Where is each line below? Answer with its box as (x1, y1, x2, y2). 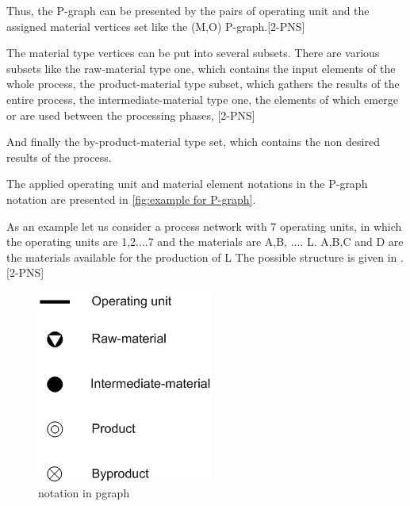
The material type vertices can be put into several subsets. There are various (6, 44, 380, 61)
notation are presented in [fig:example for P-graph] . (6, 190, 256, 207)
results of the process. (6, 148, 112, 165)
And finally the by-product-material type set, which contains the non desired (6, 133, 380, 150)
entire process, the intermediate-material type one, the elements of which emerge (6, 90, 398, 107)
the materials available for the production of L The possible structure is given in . (6, 248, 404, 265)
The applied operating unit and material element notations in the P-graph (6, 175, 368, 192)
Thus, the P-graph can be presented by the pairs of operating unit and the (6, 2, 370, 18)
